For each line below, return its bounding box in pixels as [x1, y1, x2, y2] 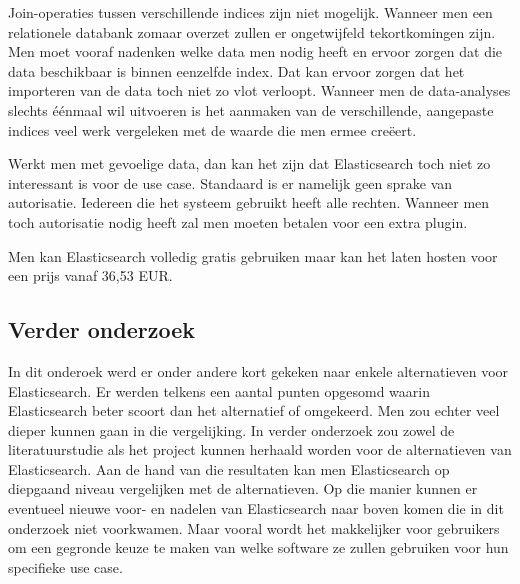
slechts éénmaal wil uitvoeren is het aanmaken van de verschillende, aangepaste [8, 99, 494, 120]
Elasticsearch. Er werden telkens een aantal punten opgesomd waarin [8, 380, 431, 401]
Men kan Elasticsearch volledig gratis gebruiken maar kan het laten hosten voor [8, 245, 498, 266]
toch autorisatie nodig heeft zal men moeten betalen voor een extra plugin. [8, 211, 468, 232]
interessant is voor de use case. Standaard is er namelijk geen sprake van [8, 172, 453, 193]
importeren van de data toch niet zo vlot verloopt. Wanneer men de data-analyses [8, 80, 511, 101]
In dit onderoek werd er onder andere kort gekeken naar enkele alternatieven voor [8, 360, 509, 381]
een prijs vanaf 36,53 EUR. [8, 265, 173, 286]
